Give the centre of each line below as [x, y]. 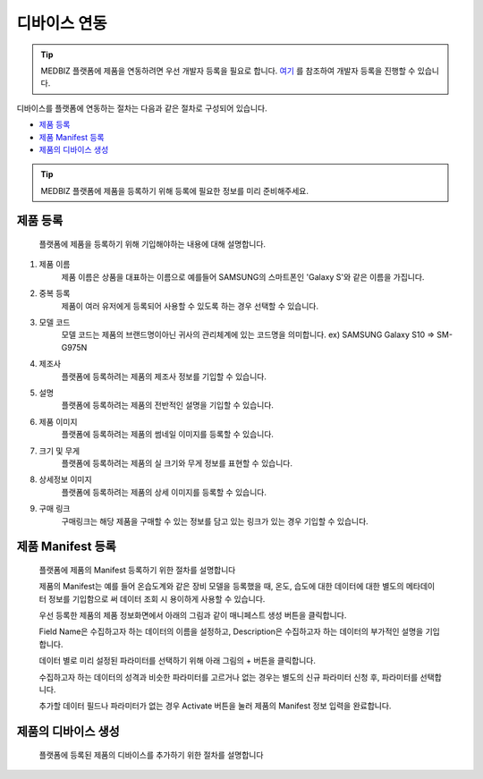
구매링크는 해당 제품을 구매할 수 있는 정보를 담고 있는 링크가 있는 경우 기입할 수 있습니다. [215, 521]
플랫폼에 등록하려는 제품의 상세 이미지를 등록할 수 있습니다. [164, 492]
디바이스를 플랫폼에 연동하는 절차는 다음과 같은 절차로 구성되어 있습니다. [142, 108]
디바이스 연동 [62, 23]
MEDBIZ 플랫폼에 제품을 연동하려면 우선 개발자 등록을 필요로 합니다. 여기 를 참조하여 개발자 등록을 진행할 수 [228, 71]
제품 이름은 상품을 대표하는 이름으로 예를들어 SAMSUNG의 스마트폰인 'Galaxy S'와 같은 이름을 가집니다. [243, 276]
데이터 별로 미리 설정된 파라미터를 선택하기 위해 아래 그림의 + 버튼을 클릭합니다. [178, 661]
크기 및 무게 [59, 451]
